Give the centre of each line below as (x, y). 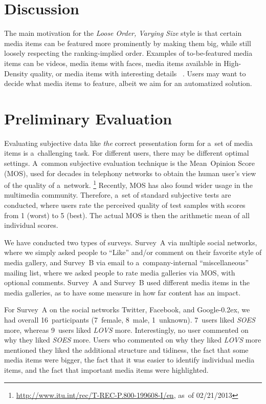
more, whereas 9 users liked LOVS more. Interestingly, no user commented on (126, 329)
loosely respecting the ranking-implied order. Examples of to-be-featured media (128, 53)
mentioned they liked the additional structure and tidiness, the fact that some (126, 349)
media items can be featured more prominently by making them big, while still (128, 43)
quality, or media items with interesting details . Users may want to (138, 73)
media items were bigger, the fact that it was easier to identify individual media (129, 360)
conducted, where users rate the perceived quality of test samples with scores (125, 205)
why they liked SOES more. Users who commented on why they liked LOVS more (133, 340)
